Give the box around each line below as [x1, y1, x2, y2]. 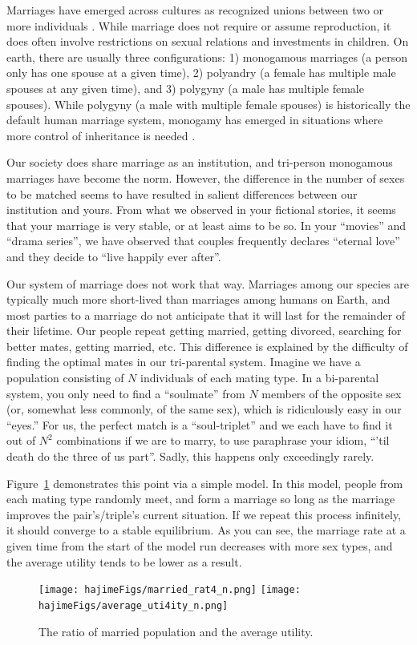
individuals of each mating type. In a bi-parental [140, 369, 379, 386]
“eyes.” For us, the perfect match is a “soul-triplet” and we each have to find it [6, 416, 393, 433]
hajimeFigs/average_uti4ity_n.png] [38, 599, 229, 611]
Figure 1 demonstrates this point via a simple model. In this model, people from [6, 474, 403, 491]
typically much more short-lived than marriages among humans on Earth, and [6, 291, 391, 308]
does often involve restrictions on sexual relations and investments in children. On [6, 33, 409, 50]
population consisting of [6, 369, 124, 386]
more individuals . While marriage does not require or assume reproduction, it [6, 17, 391, 34]
